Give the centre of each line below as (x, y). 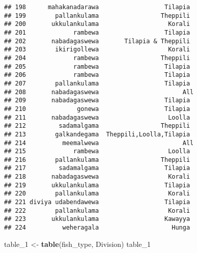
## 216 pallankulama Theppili (97, 160)
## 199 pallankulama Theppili (97, 16)
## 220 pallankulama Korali (97, 194)
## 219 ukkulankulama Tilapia (97, 185)
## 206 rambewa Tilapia (97, 75)
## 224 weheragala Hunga (97, 228)
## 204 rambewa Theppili (97, 58)
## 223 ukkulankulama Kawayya (97, 219)
